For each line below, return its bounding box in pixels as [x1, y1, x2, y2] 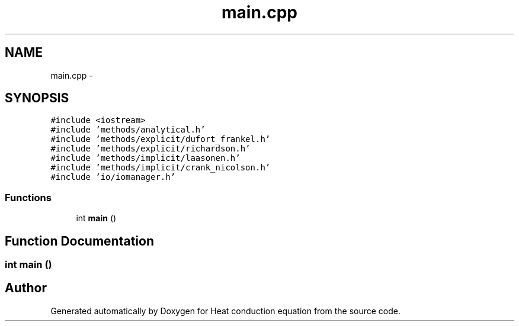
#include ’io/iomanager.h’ [50, 172, 176, 182]
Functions [5, 191, 52, 204]
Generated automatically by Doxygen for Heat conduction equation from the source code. [50, 305, 401, 316]
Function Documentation [5, 233, 154, 248]
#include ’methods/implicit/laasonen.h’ [50, 153, 241, 163]
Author [5, 280, 47, 296]
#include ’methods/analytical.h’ [50, 125, 206, 135]
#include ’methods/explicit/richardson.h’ [50, 144, 251, 154]
